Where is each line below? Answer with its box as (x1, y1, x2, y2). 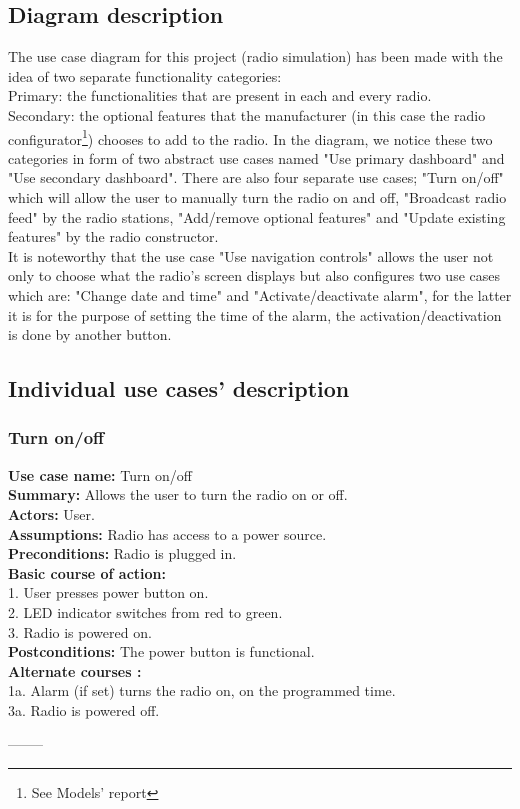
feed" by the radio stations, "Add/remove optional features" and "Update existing (8, 206, 506, 227)
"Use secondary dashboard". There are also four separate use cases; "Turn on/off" (8, 167, 504, 188)
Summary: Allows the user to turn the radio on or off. (8, 484, 348, 505)
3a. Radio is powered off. (8, 699, 160, 720)
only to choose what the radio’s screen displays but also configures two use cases (8, 265, 500, 286)
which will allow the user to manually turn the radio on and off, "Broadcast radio (8, 187, 507, 208)
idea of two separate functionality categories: (8, 65, 282, 86)
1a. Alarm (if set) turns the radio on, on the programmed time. (8, 680, 396, 701)
